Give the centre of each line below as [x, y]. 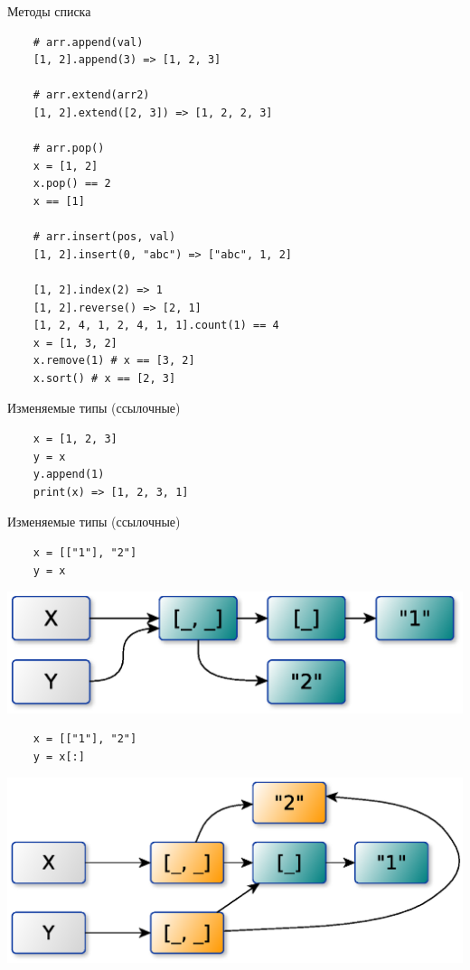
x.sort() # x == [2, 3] [104, 378]
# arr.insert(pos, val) [104, 237]
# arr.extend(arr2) [91, 95]
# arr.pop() [69, 149]
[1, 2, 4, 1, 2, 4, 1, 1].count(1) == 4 [156, 326]
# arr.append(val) [88, 42]
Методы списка [49, 11]
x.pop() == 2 [72, 184]
